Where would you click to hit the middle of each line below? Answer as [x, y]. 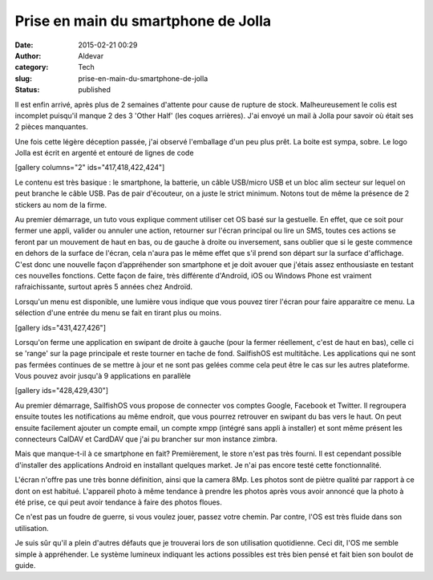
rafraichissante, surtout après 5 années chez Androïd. [103, 287]
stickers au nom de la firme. [61, 205]
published [95, 90]
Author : [28, 55]
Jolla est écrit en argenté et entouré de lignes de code [104, 153]
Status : [27, 90]
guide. [25, 565]
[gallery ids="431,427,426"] [60, 327]
